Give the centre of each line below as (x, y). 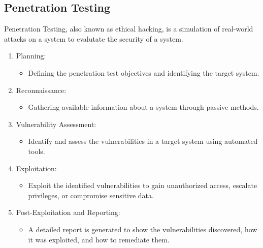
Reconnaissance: (41, 90)
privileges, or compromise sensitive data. (91, 195)
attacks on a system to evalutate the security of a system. (94, 38)
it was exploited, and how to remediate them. (99, 239)
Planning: (31, 56)
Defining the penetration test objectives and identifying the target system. (144, 72)
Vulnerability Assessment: (56, 124)
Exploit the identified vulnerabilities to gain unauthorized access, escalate (143, 185)
